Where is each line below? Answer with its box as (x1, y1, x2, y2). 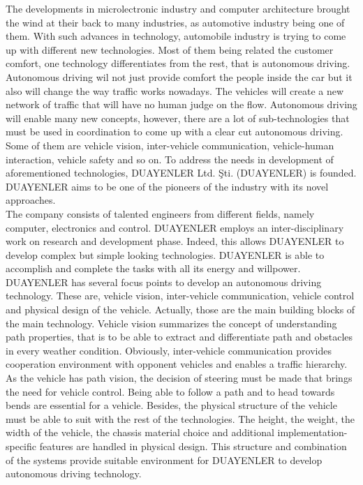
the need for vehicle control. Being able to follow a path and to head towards (6, 384, 335, 398)
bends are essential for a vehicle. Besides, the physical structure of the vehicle (6, 398, 337, 412)
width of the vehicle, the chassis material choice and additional (6, 425, 274, 440)
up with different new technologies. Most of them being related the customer (6, 42, 334, 57)
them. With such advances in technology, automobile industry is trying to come (6, 29, 346, 43)
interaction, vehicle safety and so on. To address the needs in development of (6, 151, 334, 166)
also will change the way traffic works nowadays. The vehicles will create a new (6, 83, 344, 98)
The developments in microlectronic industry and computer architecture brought (6, 1, 350, 15)
